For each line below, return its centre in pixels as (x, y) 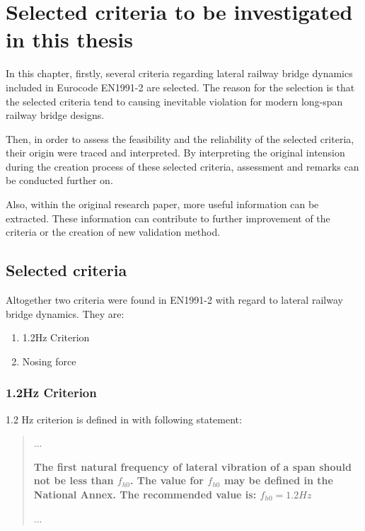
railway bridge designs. (55, 115)
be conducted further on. (59, 180)
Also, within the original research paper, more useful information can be (162, 204)
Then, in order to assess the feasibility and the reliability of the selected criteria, (180, 138)
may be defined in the (278, 480)
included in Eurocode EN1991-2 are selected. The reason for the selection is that (180, 87)
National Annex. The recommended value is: (145, 495)
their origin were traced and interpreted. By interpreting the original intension (175, 153)
